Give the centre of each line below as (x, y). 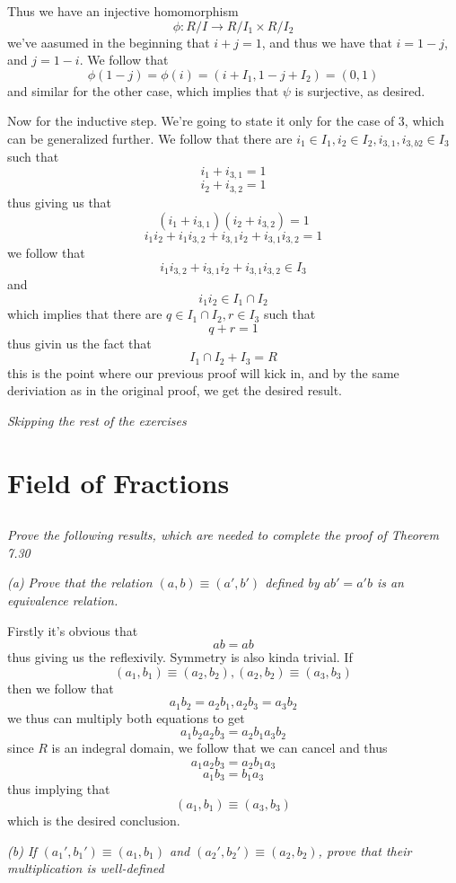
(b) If (22, 850)
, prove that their (365, 850)
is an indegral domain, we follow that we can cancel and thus (219, 747)
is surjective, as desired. (360, 90)
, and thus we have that (327, 42)
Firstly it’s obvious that (73, 630)
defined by (292, 583)
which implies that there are (85, 314)
